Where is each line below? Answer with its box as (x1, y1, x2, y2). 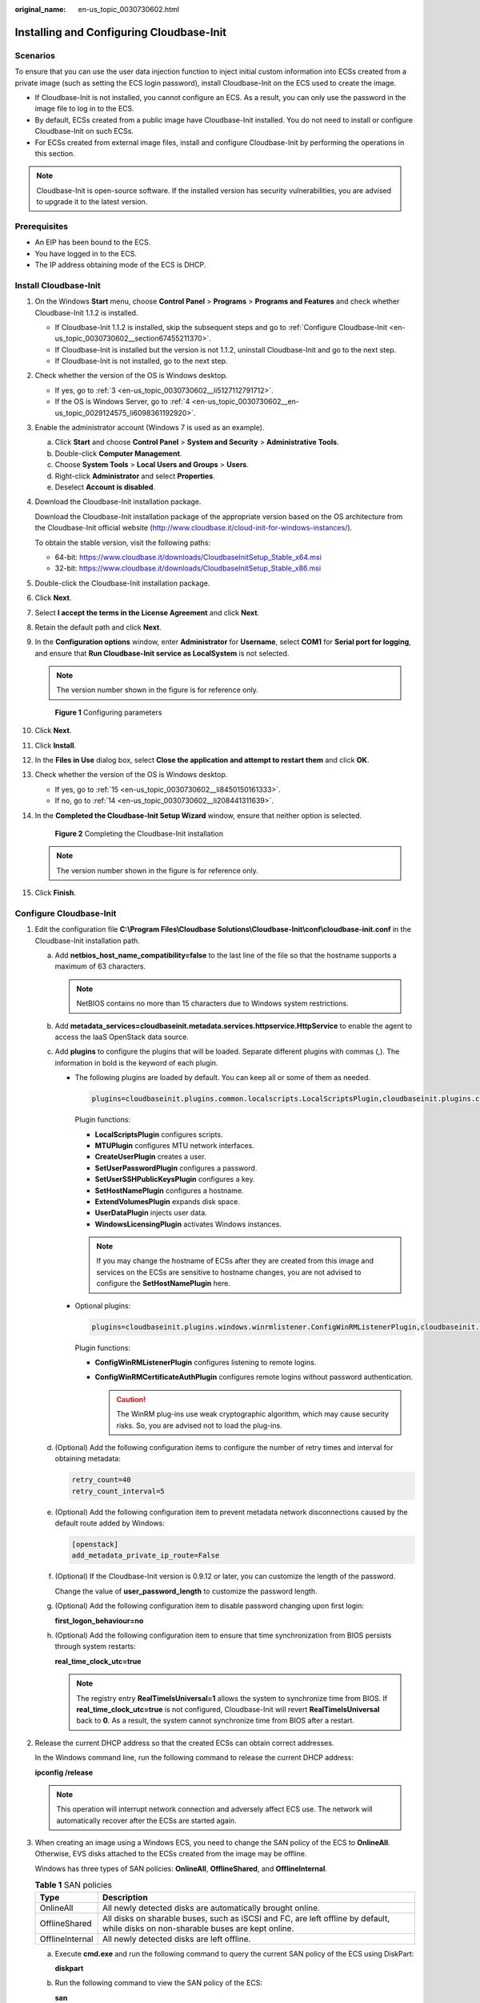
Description (102, 1892, 148, 1903)
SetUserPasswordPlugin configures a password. (94, 1163, 258, 1173)
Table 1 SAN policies (34, 1880, 112, 1891)
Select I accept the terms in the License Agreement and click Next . (34, 607, 260, 617)
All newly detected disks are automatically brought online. (102, 1902, 320, 1913)
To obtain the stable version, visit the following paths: (34, 538, 211, 547)
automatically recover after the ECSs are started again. (56, 1816, 237, 1825)
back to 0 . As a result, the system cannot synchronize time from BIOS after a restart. (76, 1715, 355, 1726)
